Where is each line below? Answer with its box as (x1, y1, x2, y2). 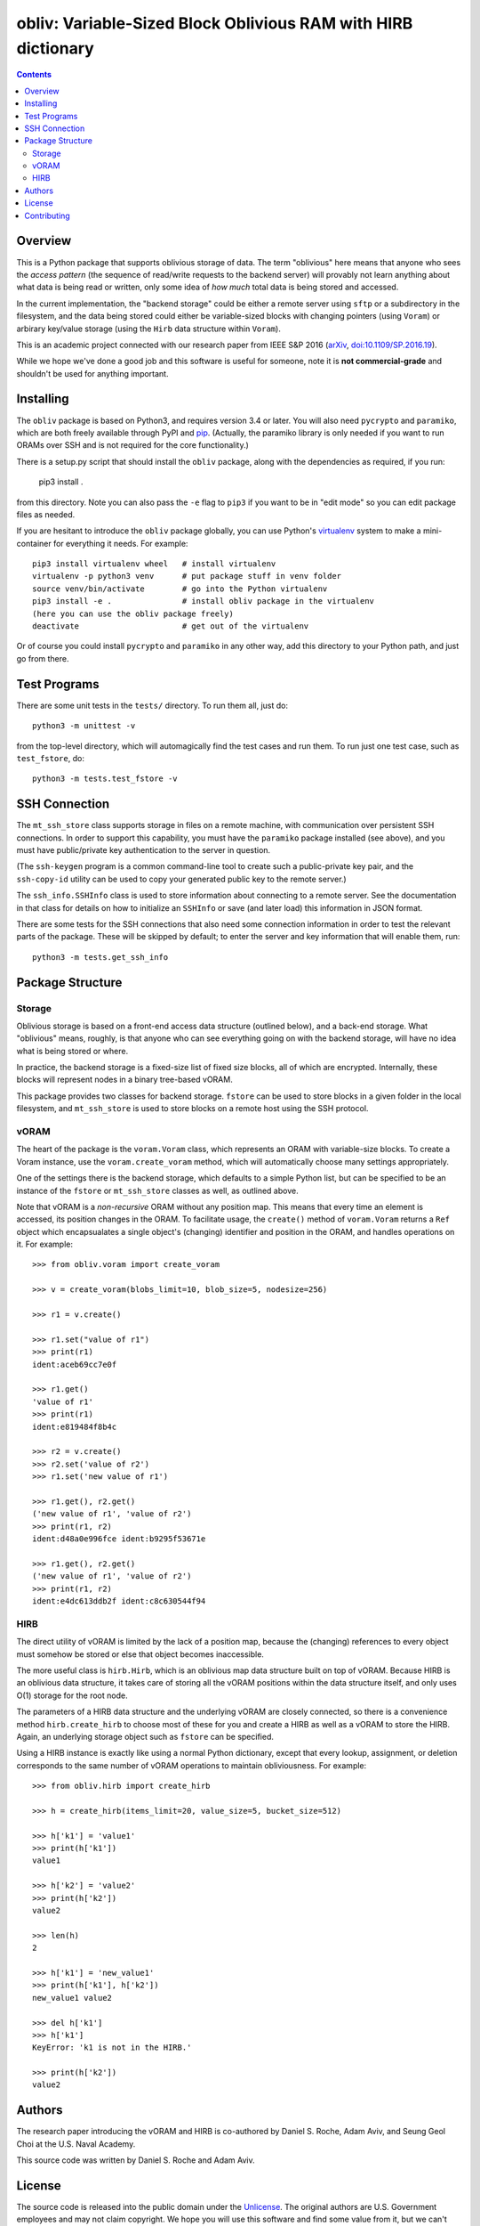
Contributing (24, 210, 70, 221)
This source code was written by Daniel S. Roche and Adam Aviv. (16, 2155, 255, 2165)
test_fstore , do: (16, 752, 84, 763)
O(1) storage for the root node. (16, 1690, 128, 1701)
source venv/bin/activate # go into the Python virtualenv (32, 583, 328, 594)
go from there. (16, 653, 69, 663)
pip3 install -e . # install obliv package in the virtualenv (32, 597, 375, 606)
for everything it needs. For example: (53, 538, 188, 548)
